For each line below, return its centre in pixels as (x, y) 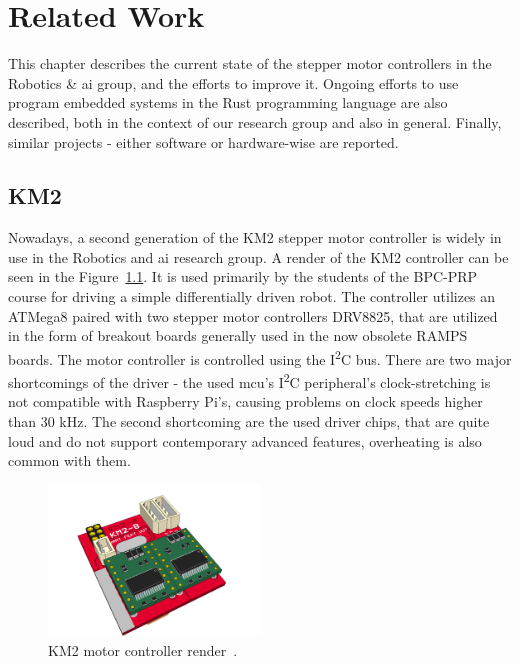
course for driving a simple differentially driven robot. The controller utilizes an (252, 296)
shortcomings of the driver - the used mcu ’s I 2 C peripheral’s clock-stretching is (249, 380)
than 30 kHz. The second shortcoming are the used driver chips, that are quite (249, 420)
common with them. (69, 460)
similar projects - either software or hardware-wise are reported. (203, 141)
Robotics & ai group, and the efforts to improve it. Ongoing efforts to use (233, 82)
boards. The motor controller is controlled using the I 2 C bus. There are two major (260, 357)
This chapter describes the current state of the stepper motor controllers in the (250, 63)
